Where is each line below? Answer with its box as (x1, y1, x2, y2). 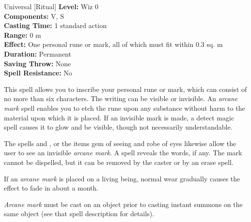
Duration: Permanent (4, 48, 71, 59)
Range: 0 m (4, 30, 41, 40)
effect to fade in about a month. (4, 183, 99, 193)
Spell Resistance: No (4, 68, 72, 78)
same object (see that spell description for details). (4, 208, 155, 219)
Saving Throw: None (4, 58, 71, 68)
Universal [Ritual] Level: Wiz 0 (4, 1, 98, 11)
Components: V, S (4, 11, 64, 21)
